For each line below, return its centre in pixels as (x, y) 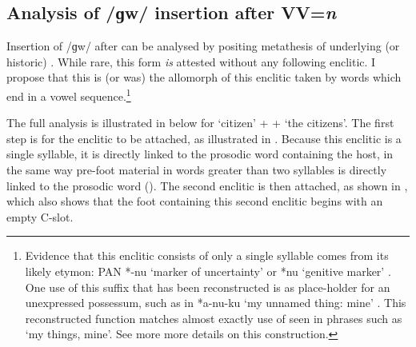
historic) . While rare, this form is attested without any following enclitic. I (191, 61)
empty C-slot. (40, 216)
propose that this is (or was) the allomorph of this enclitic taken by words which (204, 77)
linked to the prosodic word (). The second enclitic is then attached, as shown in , (207, 185)
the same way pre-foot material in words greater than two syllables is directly (197, 170)
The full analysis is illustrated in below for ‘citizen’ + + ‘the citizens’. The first (200, 123)
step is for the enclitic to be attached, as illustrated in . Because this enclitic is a (204, 138)
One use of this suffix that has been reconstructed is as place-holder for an (208, 287)
